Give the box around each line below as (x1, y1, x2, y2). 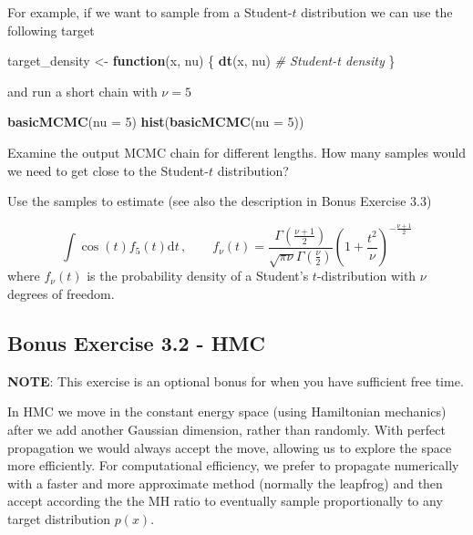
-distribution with (316, 266, 416, 285)
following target (7, 20, 95, 39)
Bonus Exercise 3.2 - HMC (7, 329, 265, 357)
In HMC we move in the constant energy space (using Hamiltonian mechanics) (7, 402, 447, 421)
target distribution (7, 509, 110, 529)
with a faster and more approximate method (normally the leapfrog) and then (7, 473, 443, 492)
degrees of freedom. (7, 284, 115, 304)
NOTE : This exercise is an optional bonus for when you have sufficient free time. (7, 371, 464, 390)
